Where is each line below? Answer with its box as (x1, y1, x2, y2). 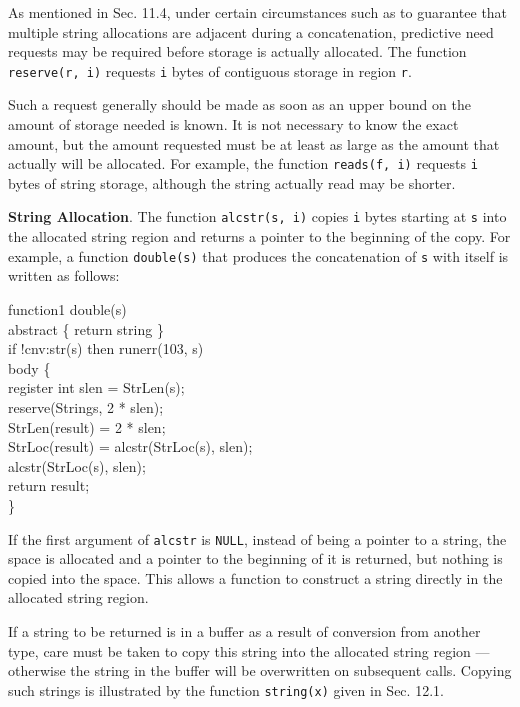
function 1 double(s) (8, 298, 127, 319)
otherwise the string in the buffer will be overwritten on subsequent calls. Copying (8, 660, 512, 681)
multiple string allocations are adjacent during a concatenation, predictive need (8, 21, 494, 42)
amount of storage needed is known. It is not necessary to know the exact (8, 114, 459, 135)
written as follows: (8, 265, 120, 286)
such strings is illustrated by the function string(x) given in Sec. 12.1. (8, 679, 444, 700)
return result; (8, 475, 90, 496)
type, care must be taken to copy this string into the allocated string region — (8, 640, 490, 661)
